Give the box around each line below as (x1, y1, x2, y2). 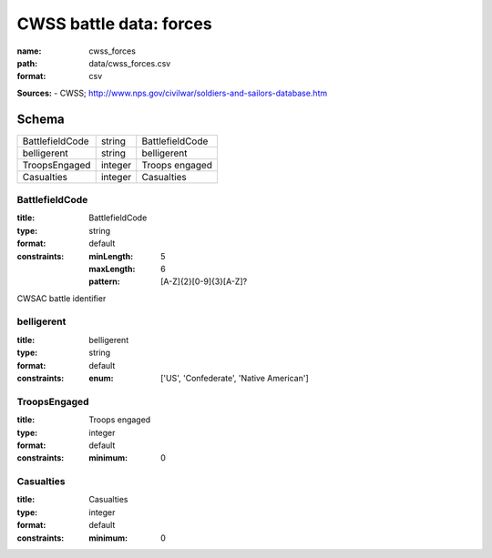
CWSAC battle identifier (16, 292, 107, 304)
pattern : (88, 276, 120, 287)
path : (16, 57, 38, 68)
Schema (16, 111, 66, 127)
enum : (88, 373, 114, 384)
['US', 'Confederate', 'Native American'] (160, 373, 309, 384)
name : (16, 46, 42, 56)
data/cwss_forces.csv (88, 57, 171, 68)
